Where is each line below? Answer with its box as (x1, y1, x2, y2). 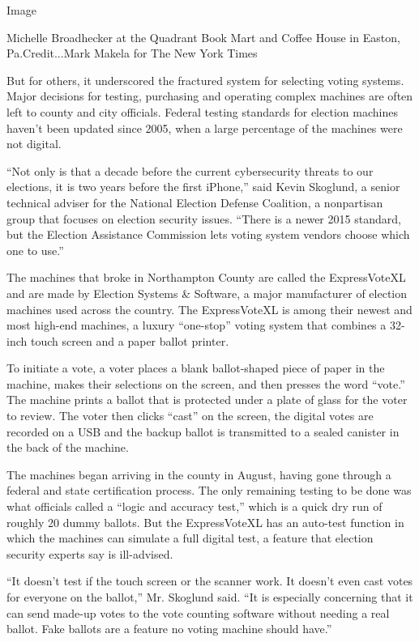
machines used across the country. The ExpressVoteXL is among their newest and (6, 300, 413, 317)
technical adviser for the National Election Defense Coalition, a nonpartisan (6, 193, 383, 210)
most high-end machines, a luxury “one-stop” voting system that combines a (6, 317, 387, 334)
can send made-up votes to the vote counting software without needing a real (6, 604, 390, 621)
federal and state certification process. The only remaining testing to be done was (6, 482, 412, 499)
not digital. (6, 135, 62, 152)
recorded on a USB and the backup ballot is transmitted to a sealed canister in (6, 423, 400, 440)
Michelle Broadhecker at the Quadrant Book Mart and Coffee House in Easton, (6, 28, 400, 45)
